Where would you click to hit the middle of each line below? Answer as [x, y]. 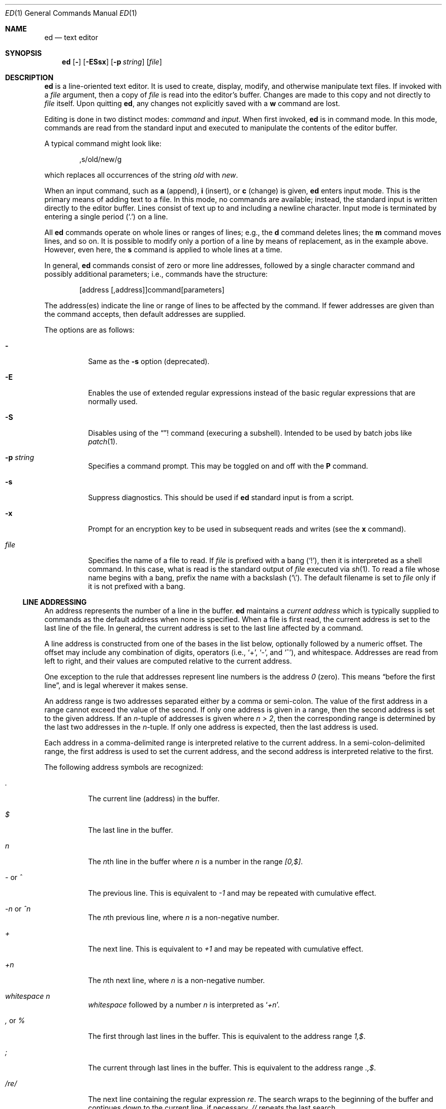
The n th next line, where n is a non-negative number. [177, 980]
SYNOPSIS [24, 53]
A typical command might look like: [103, 143]
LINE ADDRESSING [55, 602]
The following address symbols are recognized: [124, 767]
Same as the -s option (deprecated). [149, 361]
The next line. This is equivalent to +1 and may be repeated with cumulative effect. [226, 949]
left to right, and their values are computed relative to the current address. [168, 661]
